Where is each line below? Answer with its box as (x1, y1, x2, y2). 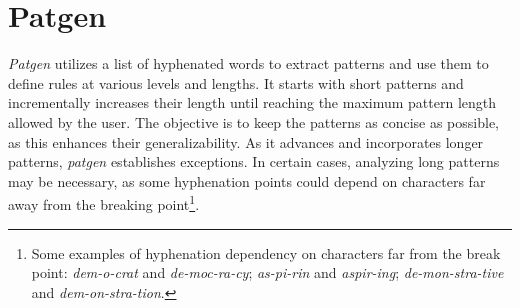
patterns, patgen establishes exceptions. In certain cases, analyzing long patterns (8, 151, 500, 172)
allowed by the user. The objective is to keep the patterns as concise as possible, (8, 111, 500, 132)
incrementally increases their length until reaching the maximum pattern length (8, 92, 497, 113)
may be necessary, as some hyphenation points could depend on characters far (8, 170, 486, 191)
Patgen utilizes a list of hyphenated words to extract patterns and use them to (8, 53, 489, 74)
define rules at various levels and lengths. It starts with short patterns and (8, 72, 464, 93)
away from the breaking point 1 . (8, 191, 200, 214)
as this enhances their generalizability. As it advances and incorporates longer (8, 131, 484, 152)
